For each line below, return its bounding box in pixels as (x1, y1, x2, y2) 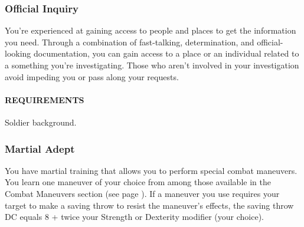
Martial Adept (5, 141, 75, 156)
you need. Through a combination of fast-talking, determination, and (5, 35, 254, 48)
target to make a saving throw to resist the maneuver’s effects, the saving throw (5, 199, 294, 211)
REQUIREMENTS (5, 93, 84, 106)
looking (5, 47, 31, 60)
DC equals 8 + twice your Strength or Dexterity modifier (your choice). (5, 210, 264, 223)
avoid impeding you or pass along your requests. (5, 70, 179, 83)
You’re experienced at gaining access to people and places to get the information (5, 24, 296, 37)
